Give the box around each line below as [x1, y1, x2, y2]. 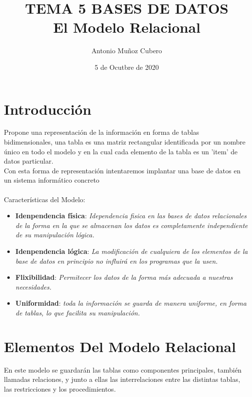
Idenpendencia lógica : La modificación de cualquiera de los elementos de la [15, 246, 248, 256]
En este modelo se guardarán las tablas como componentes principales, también [4, 364, 242, 375]
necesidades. [15, 281, 52, 292]
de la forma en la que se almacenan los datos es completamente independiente [15, 220, 248, 230]
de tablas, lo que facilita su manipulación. [15, 307, 140, 317]
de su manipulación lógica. [15, 230, 95, 240]
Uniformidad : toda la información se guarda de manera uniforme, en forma [15, 298, 247, 308]
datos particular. [4, 156, 54, 166]
